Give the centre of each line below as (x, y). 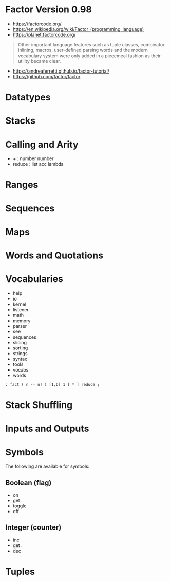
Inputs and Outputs (47, 429)
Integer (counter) (33, 528)
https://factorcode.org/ (37, 24)
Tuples (20, 572)
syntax (20, 359)
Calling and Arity (42, 144)
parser (20, 326)
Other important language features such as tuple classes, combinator (91, 44)
